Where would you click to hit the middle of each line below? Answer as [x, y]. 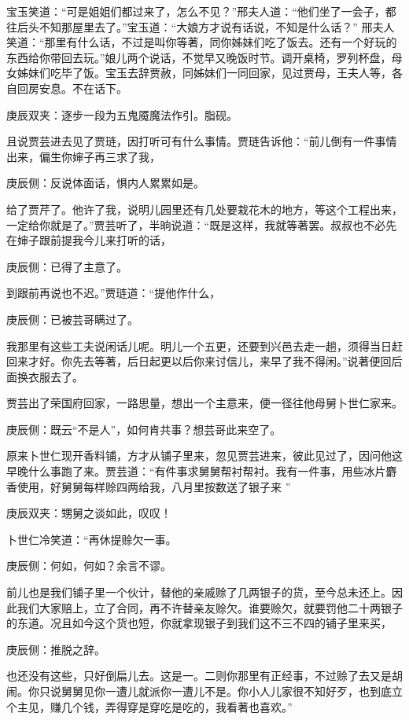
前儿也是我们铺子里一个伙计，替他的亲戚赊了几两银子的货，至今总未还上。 [199, 592]
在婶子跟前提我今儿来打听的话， [89, 240]
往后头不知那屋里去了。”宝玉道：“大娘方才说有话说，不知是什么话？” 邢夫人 [201, 26]
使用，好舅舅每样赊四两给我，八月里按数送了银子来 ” [154, 486]
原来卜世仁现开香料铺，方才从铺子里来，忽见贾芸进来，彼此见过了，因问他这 [204, 456]
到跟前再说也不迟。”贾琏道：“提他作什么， [114, 293]
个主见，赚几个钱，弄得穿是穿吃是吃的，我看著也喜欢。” [149, 706]
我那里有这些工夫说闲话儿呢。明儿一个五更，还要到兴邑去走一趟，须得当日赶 [204, 345]
